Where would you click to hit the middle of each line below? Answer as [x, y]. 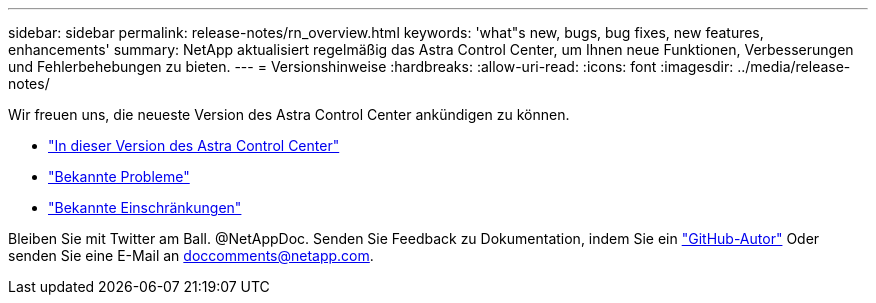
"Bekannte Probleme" [119, 176]
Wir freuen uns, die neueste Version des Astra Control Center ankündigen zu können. [289, 114]
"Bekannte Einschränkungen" [145, 207]
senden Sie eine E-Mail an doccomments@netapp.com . [191, 255]
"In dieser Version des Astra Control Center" [194, 145]
